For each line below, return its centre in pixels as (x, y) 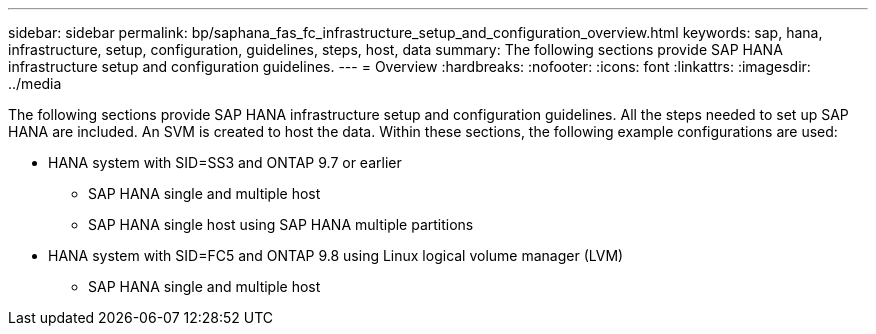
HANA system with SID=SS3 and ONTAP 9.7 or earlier (225, 162)
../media (35, 83)
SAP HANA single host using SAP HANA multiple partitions (281, 224)
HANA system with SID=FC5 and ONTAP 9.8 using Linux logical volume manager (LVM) (336, 255)
